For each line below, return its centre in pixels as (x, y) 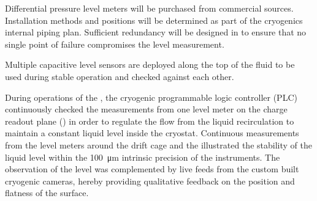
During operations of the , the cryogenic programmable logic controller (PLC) (151, 97)
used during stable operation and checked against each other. (120, 76)
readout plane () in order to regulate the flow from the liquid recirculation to (150, 121)
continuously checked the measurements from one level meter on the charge (146, 109)
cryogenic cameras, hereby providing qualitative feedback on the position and (150, 181)
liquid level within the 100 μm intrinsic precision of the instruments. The (143, 157)
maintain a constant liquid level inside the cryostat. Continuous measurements (152, 133)
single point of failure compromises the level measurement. (115, 44)
